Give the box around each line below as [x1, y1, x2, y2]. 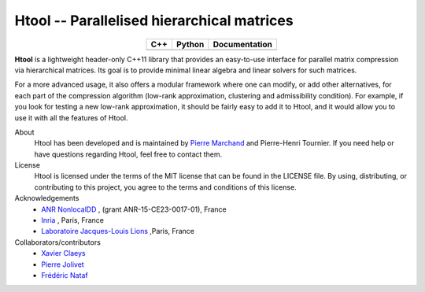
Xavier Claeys [41, 249, 86, 258]
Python [176, 39, 205, 50]
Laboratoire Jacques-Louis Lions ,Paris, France [41, 227, 194, 236]
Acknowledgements [14, 194, 79, 203]
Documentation [213, 39, 273, 50]
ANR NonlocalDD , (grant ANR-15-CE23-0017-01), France [41, 205, 227, 214]
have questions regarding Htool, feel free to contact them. [34, 150, 223, 159]
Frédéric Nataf [41, 270, 88, 279]
